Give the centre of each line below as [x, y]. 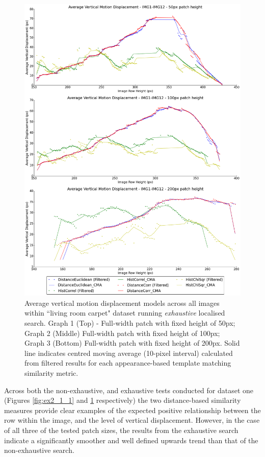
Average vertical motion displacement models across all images [122, 303]
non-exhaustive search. [39, 450]
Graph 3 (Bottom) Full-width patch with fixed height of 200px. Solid [132, 343]
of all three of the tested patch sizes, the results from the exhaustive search [121, 430]
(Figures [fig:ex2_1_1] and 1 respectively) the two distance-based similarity [123, 400]
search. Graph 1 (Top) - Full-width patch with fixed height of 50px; [130, 323]
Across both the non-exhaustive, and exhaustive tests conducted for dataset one [129, 390]
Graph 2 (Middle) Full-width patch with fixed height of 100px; [122, 333]
